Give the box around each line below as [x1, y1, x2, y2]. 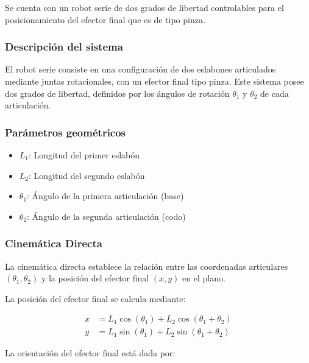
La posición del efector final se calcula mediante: [5, 292, 186, 305]
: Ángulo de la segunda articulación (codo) [27, 210, 186, 222]
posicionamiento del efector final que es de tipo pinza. [5, 13, 205, 26]
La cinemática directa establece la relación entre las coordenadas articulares [5, 259, 288, 272]
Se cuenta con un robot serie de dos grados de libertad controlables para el [5, 1, 284, 13]
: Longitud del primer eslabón [29, 149, 140, 161]
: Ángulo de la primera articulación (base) [27, 189, 184, 202]
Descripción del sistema [5, 39, 123, 54]
